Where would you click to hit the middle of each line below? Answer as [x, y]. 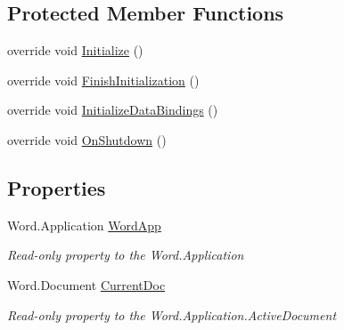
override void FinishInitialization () [103, 80]
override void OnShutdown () [87, 139]
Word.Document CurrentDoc [86, 284]
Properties [57, 187]
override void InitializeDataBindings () [113, 110]
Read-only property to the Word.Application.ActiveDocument [172, 314]
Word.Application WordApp [84, 225]
